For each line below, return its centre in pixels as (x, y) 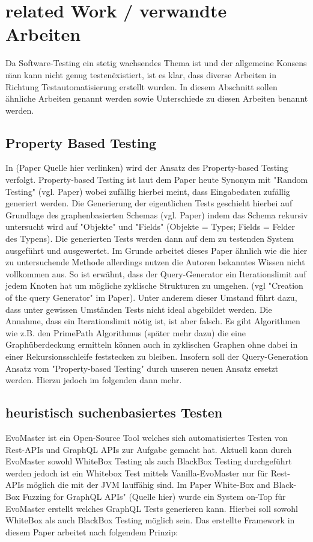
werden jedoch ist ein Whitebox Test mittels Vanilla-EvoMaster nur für (137, 473)
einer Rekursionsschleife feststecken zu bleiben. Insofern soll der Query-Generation (157, 356)
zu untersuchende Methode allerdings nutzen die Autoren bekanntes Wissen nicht (155, 262)
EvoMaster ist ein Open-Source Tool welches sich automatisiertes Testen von (147, 437)
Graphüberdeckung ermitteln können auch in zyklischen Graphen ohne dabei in (152, 344)
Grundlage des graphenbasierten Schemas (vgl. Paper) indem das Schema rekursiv (157, 214)
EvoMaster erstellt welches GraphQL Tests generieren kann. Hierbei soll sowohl (152, 508)
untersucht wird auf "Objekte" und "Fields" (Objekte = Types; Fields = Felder (150, 226)
